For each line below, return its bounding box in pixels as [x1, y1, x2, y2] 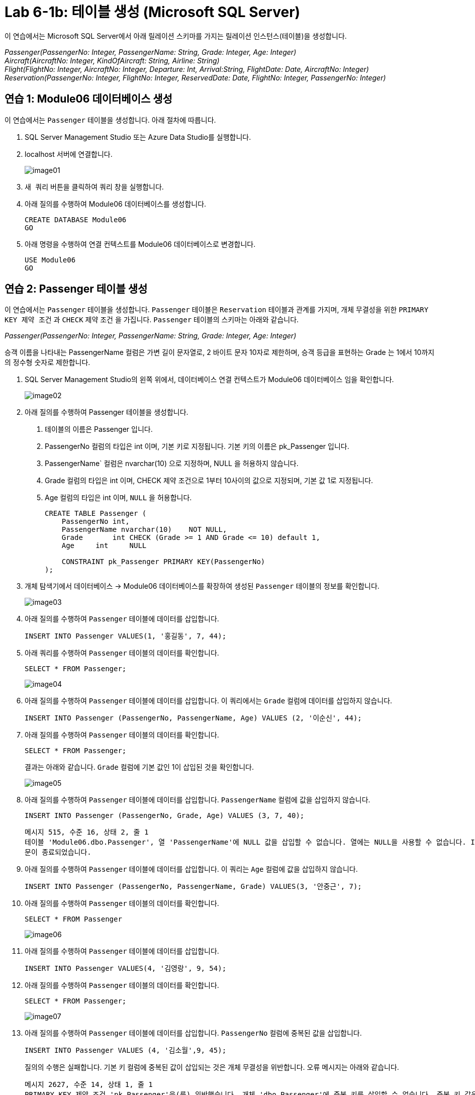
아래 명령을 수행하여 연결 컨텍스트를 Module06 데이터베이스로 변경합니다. [25, 239, 256, 248]
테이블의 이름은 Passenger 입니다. [45, 425, 153, 434]
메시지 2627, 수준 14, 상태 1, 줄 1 [25, 1080, 153, 1089]
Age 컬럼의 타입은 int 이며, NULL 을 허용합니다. [45, 493, 192, 502]
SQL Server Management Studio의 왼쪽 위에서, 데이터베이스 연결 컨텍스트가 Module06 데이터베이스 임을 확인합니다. [25, 375, 394, 384]
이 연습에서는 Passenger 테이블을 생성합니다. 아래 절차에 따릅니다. [5, 115, 216, 124]
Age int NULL [61, 541, 147, 550]
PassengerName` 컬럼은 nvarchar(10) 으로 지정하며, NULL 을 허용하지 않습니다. [45, 459, 299, 468]
